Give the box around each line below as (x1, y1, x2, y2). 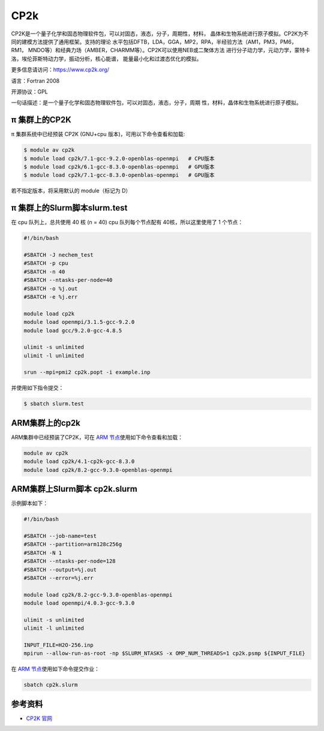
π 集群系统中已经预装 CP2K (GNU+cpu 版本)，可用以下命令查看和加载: (11, 131, 185, 138)
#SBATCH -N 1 (23, 549, 62, 556)
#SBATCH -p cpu (23, 260, 68, 267)
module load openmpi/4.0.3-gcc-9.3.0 (23, 600, 135, 607)
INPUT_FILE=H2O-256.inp (23, 642, 94, 649)
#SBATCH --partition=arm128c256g (23, 541, 122, 548)
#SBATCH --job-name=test (23, 533, 97, 539)
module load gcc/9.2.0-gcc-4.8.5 (23, 327, 122, 334)
